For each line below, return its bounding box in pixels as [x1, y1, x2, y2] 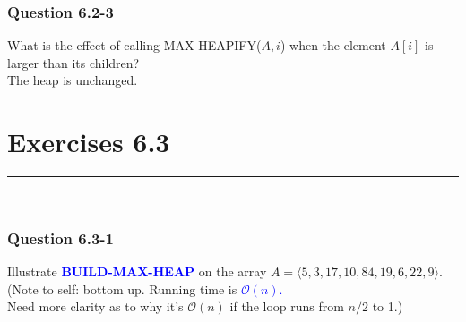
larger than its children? [7, 53, 140, 72]
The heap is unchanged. [7, 71, 138, 89]
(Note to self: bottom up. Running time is [7, 279, 237, 298]
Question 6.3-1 [7, 226, 114, 249]
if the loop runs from [229, 297, 344, 316]
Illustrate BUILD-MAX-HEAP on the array [7, 261, 267, 280]
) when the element [280, 36, 386, 55]
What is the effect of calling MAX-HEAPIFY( [7, 36, 262, 55]
